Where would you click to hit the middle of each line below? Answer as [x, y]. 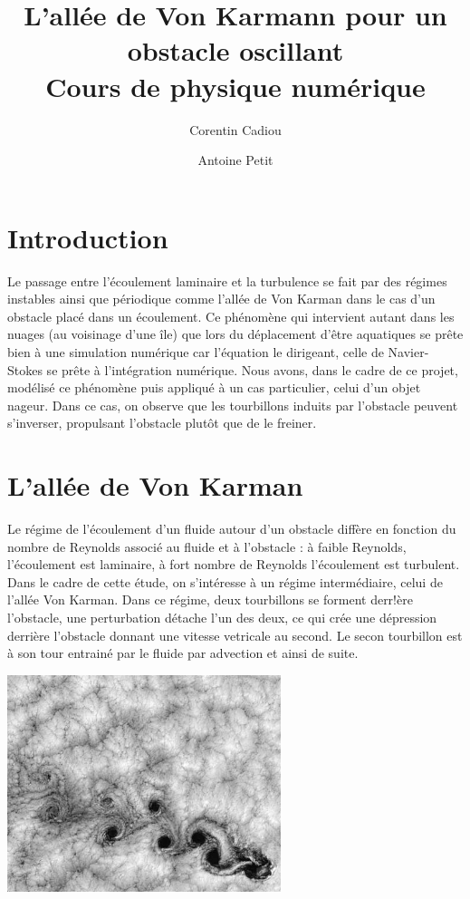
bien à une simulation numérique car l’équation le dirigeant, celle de [196, 352]
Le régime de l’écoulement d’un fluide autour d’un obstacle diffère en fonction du [232, 529]
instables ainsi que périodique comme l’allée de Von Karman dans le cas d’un [221, 299]
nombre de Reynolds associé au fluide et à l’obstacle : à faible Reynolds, [207, 546]
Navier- [408, 352]
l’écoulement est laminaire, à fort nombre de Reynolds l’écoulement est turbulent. [234, 564]
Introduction [88, 237]
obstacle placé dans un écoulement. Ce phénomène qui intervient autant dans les [231, 316]
